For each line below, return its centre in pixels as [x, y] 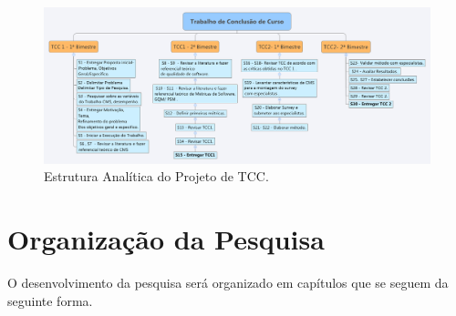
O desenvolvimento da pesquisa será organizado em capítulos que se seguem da [228, 283]
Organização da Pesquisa [166, 239]
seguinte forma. [50, 300]
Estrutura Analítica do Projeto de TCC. [156, 176]
